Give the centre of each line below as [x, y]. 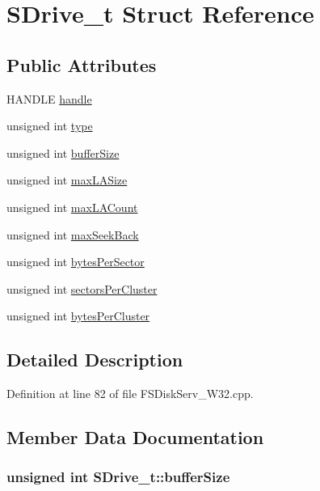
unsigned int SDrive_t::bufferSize [118, 477]
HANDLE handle [49, 98]
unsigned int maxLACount [72, 207]
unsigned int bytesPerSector [76, 262]
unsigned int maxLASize [67, 180]
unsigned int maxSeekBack [73, 234]
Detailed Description [95, 360]
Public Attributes [82, 64]
